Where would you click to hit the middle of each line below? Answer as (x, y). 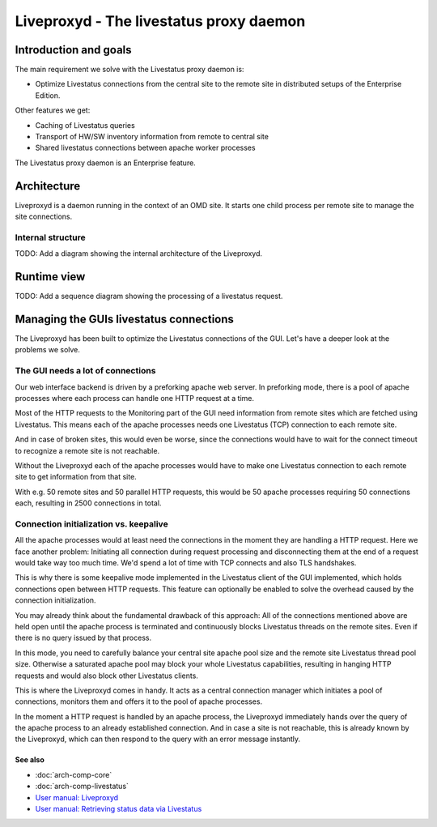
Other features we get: (53, 110)
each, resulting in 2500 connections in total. (88, 503)
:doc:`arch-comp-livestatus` (82, 787)
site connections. (44, 217)
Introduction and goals (74, 50)
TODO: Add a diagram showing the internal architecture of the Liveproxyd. (139, 254)
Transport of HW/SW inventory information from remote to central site (152, 137)
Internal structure (50, 237)
